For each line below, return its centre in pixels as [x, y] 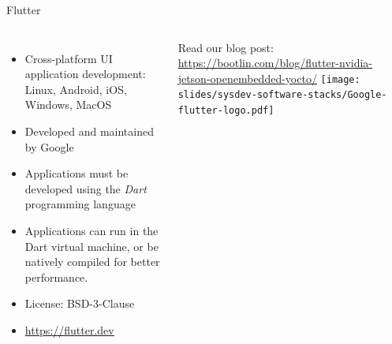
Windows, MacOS [68, 105]
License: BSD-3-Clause [80, 303]
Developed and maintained [89, 131]
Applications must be [77, 173]
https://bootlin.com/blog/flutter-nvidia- [275, 63]
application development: [85, 74]
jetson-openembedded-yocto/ [247, 78]
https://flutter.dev [69, 329]
